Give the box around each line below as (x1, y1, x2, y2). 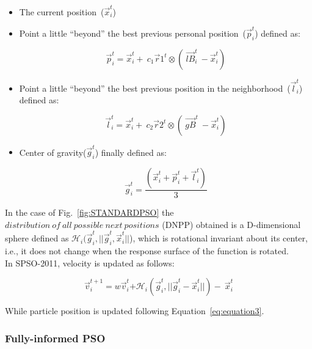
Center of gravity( (19, 145, 87, 158)
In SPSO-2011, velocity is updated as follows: (5, 256, 175, 269)
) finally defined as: (95, 145, 167, 158)
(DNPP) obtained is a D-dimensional (162, 218, 301, 230)
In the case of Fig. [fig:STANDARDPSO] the (5, 206, 174, 219)
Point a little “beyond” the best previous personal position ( (19, 27, 247, 40)
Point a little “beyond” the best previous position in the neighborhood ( (19, 81, 291, 94)
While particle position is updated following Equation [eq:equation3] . (5, 304, 264, 317)
